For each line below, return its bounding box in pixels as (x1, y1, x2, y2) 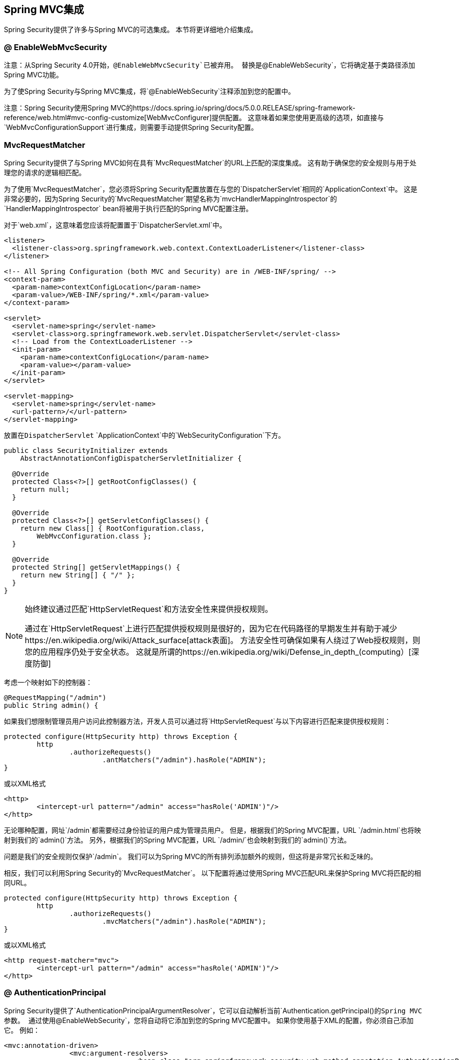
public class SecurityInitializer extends (4, 446, 168, 454)
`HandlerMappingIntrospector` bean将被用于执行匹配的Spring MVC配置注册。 (4, 204, 253, 213)
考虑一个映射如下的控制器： (4, 678, 92, 686)
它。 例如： (4, 1025, 40, 1034)
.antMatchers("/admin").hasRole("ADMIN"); (102, 755, 266, 764)
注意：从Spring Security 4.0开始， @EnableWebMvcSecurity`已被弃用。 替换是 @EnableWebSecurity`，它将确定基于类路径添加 (4, 61, 415, 70)
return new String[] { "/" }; (20, 571, 135, 579)
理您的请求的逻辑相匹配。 (4, 168, 86, 177)
